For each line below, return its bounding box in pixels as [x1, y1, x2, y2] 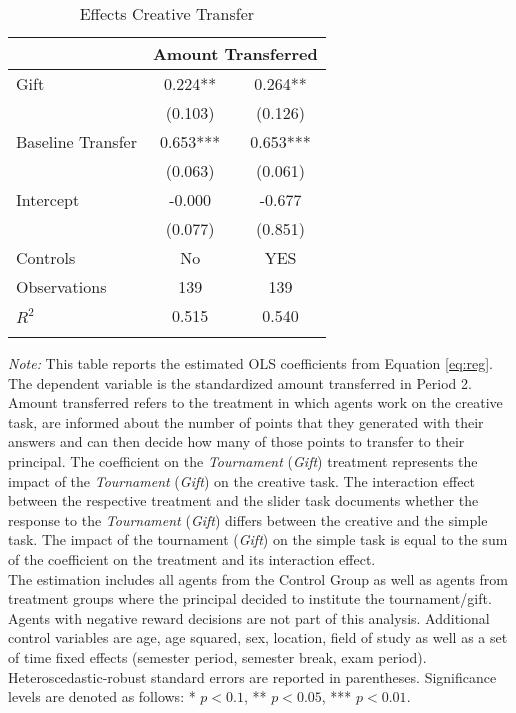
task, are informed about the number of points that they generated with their [8, 411, 484, 432]
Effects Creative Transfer [79, 2, 255, 25]
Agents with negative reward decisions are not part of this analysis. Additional [8, 607, 490, 628]
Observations [16, 275, 107, 298]
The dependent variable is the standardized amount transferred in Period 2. [8, 372, 472, 393]
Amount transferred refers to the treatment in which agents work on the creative [8, 392, 503, 413]
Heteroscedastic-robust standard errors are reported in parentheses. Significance [8, 666, 497, 687]
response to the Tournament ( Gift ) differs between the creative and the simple [8, 509, 488, 530]
